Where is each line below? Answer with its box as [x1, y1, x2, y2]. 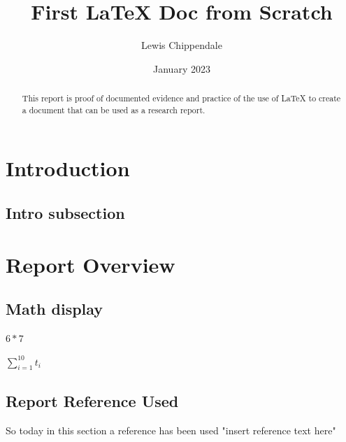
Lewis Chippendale [141, 38, 222, 52]
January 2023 [153, 61, 210, 76]
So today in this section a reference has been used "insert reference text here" [6, 422, 336, 437]
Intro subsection [6, 202, 125, 223]
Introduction [6, 154, 130, 183]
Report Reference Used [6, 390, 179, 411]
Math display [6, 298, 103, 320]
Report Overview [6, 250, 175, 278]
